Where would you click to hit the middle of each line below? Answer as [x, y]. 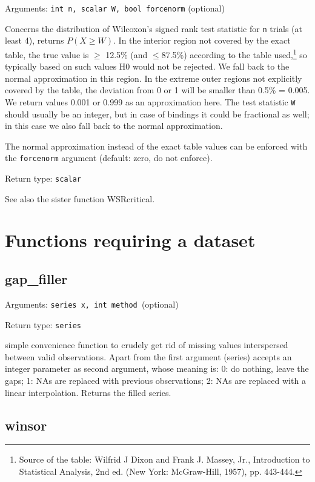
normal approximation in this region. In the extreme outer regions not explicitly [154, 78]
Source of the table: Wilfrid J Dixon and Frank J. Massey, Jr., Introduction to [164, 459]
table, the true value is [47, 54]
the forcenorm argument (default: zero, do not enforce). [109, 158]
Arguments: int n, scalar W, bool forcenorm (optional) [115, 8]
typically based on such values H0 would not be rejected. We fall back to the [147, 66]
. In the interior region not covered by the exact [202, 40]
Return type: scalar [43, 178]
